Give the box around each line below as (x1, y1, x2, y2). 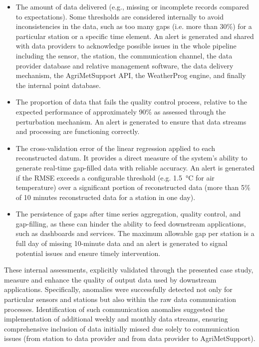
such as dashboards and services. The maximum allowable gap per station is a (15, 228, 255, 238)
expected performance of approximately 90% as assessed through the (15, 106, 226, 116)
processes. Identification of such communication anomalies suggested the (4, 303, 225, 314)
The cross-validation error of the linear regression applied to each (15, 142, 215, 153)
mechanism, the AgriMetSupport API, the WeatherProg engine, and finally (15, 70, 246, 80)
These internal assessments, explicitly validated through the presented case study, (4, 264, 254, 275)
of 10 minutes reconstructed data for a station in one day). (15, 191, 196, 202)
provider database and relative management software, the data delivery (15, 60, 234, 70)
